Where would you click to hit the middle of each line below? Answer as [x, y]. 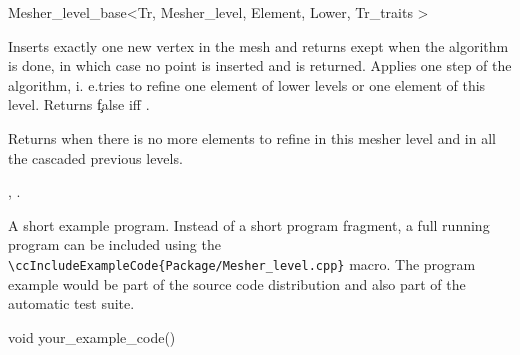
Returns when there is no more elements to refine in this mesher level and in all [252, 137]
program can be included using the [114, 244]
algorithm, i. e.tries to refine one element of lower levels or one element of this [247, 84]
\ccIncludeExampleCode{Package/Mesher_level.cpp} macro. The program [242, 263]
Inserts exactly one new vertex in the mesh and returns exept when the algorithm [258, 45]
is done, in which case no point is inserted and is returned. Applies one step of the [260, 65]
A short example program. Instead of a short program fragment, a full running [249, 224]
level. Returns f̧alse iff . [79, 104]
